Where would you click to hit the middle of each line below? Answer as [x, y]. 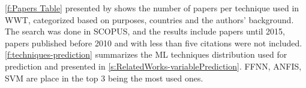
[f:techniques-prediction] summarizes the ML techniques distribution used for [146, 54]
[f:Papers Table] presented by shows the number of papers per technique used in [152, 8]
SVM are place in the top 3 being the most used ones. [104, 78]
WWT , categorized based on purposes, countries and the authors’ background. [149, 19]
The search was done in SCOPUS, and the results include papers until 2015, [145, 31]
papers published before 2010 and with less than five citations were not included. [154, 43]
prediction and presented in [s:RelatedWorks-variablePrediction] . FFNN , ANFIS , [153, 66]
